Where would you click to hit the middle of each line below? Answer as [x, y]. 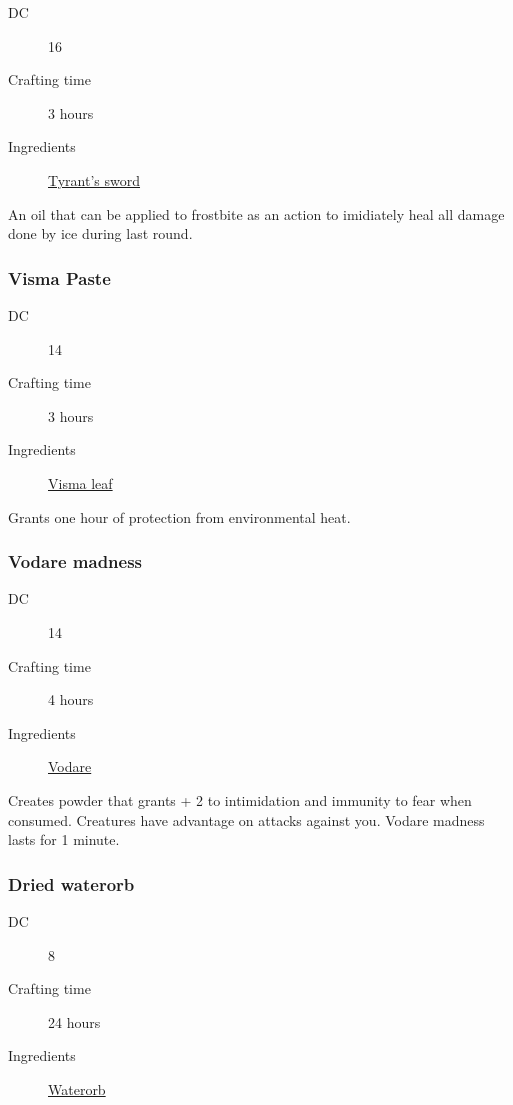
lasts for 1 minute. [64, 839]
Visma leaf [80, 482]
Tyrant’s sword [94, 179]
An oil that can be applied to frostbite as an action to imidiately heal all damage [256, 213]
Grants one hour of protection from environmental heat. [179, 516]
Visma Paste [59, 277]
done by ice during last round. [100, 233]
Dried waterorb [71, 883]
